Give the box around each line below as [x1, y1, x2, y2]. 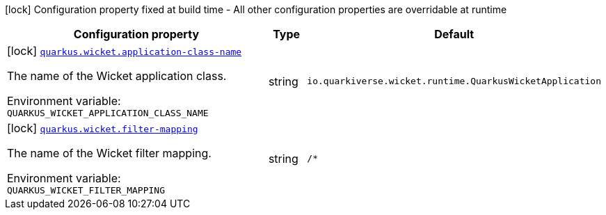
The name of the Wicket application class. [7, 69, 227, 83]
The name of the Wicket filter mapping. [7, 146, 212, 160]
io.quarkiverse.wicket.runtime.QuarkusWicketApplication [307, 76, 601, 86]
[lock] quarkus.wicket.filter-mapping [7, 121, 198, 135]
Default [434, 27, 475, 41]
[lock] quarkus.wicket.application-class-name [7, 44, 242, 58]
